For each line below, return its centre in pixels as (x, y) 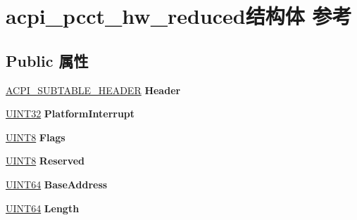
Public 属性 (47, 60)
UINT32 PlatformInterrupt (70, 114)
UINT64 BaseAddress (57, 184)
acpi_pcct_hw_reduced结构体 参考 (179, 16)
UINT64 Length (43, 208)
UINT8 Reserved (45, 161)
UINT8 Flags (36, 137)
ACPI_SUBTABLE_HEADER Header (93, 90)
